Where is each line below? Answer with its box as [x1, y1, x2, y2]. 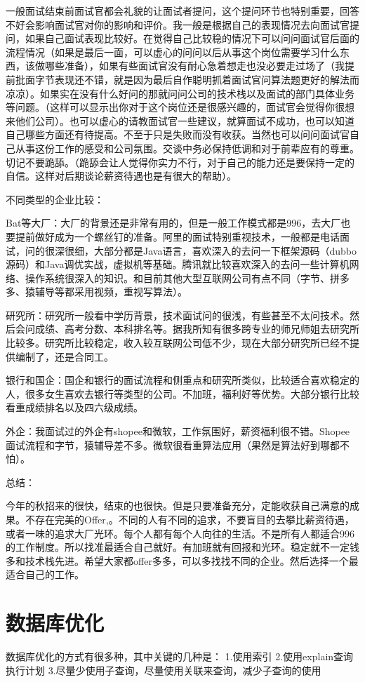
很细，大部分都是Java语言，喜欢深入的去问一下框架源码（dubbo [64, 243, 357, 258]
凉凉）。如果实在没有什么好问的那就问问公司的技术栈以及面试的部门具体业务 [6, 86, 354, 100]
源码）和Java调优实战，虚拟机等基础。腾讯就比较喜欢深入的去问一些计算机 [6, 257, 350, 272]
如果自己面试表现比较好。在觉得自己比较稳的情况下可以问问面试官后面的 [25, 31, 359, 46]
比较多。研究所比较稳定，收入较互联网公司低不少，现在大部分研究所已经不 [6, 335, 350, 350]
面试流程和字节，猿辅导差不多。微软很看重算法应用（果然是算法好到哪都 [6, 437, 340, 452]
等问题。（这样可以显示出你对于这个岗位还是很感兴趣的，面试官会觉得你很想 [6, 100, 354, 114]
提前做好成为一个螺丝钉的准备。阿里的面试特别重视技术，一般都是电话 [15, 229, 340, 243]
